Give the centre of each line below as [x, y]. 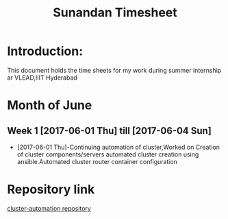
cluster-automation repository [49, 208]
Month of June [50, 105]
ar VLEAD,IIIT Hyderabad [42, 78]
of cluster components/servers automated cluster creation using [108, 154]
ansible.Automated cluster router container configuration [97, 161]
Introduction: [45, 51]
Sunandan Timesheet [115, 13]
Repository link [51, 189]
